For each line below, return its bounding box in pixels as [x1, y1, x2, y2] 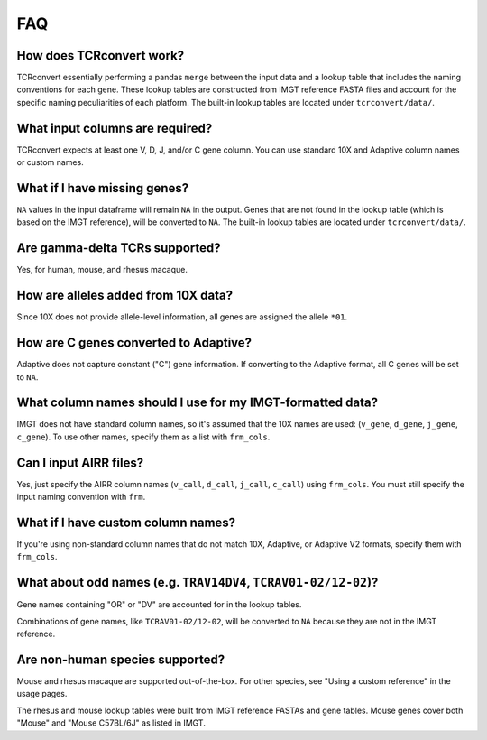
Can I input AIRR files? [16, 455, 144, 470]
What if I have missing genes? [16, 180, 189, 196]
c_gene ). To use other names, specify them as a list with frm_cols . [16, 431, 271, 442]
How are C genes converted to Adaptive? [16, 335, 253, 351]
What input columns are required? [16, 120, 213, 135]
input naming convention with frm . [16, 492, 146, 503]
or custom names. [16, 157, 85, 168]
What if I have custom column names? [16, 514, 236, 530]
